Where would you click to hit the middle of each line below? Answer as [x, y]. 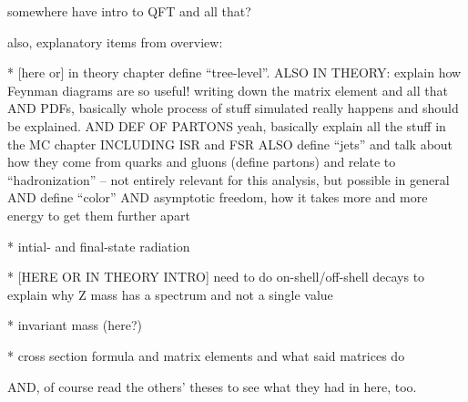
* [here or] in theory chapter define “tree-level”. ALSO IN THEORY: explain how [234, 72]
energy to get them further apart [99, 215]
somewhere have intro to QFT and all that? [129, 11]
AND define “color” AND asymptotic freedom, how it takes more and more [218, 197]
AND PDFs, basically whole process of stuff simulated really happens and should [233, 108]
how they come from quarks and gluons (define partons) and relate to [202, 162]
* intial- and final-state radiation [99, 246]
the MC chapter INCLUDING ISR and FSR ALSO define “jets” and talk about [230, 144]
